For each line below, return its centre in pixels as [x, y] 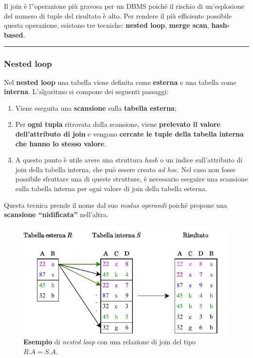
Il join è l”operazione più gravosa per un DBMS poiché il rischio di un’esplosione [124, 6]
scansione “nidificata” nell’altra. [56, 214]
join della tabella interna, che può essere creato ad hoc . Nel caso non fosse [125, 169]
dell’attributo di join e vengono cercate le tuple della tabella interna [129, 133]
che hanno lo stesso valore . [61, 143]
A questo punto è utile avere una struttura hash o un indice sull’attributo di [129, 160]
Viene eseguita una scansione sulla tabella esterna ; [96, 108]
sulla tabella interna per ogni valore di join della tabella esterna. [111, 188]
